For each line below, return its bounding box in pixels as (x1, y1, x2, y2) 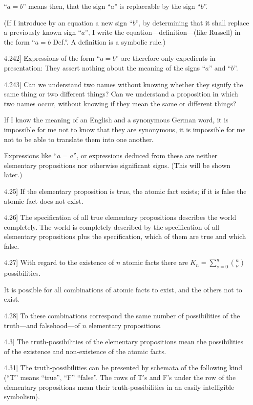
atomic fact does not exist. (4, 195, 84, 206)
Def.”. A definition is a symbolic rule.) (53, 36, 166, 47)
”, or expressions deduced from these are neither (73, 150, 217, 161)
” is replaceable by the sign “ (114, 1, 201, 11)
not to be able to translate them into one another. (4, 134, 154, 144)
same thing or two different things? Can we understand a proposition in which (4, 89, 238, 99)
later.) (4, 169, 22, 180)
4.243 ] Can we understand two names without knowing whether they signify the (4, 79, 243, 89)
